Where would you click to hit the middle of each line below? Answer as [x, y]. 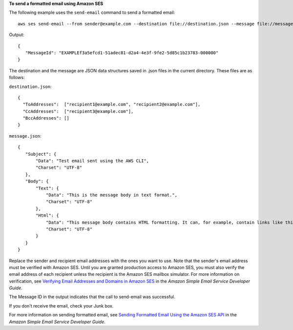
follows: [17, 78]
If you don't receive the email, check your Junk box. [61, 306]
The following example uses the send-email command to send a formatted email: [92, 13]
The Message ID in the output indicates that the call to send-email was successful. [92, 297]
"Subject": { [41, 154]
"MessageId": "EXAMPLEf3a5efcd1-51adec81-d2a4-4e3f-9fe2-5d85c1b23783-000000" [122, 53]
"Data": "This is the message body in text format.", [112, 195]
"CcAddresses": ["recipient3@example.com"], [78, 111]
